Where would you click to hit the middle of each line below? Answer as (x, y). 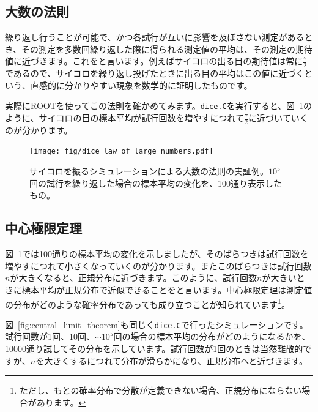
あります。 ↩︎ (61, 402)
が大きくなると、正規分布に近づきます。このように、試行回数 (134, 278)
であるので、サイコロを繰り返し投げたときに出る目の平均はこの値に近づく (155, 73)
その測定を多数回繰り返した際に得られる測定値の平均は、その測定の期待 (167, 49)
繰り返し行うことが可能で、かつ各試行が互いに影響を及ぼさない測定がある (155, 37)
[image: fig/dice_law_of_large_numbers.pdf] (121, 152)
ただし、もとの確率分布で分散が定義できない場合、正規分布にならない (161, 390)
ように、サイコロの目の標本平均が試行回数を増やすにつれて (125, 118)
